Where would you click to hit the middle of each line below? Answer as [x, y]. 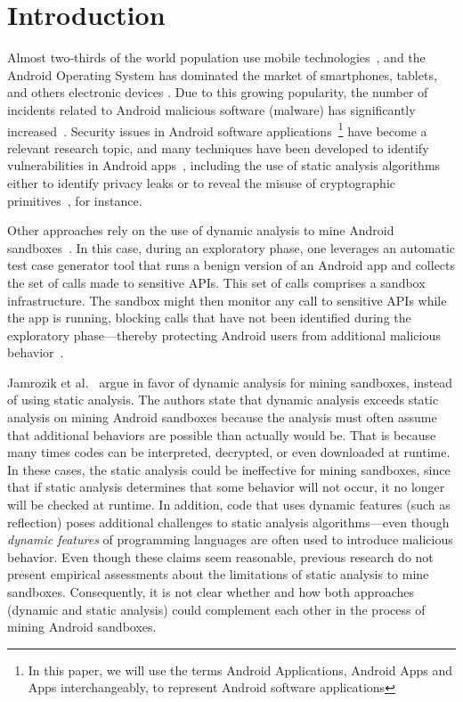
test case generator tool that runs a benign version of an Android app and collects [231, 265]
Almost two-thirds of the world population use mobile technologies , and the [216, 57]
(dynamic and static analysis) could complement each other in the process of [216, 609]
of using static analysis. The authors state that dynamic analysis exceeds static [223, 400]
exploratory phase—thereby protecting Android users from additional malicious [224, 335]
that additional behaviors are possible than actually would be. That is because [222, 434]
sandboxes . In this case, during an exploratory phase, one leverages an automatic [231, 247]
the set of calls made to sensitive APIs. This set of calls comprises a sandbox [216, 282]
